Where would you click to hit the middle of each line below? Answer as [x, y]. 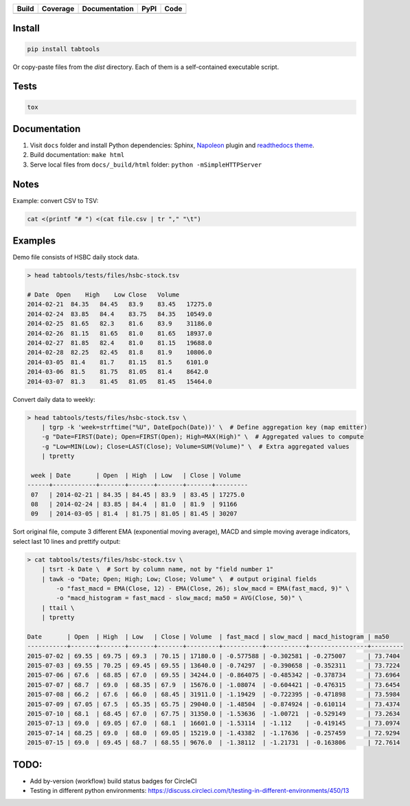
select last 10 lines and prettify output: [67, 541]
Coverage [58, 9]
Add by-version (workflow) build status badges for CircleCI [113, 781]
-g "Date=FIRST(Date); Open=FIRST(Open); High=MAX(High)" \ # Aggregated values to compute [203, 437]
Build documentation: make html [77, 155]
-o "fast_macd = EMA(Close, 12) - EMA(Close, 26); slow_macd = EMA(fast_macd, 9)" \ [203, 588]
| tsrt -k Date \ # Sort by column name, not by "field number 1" [158, 569]
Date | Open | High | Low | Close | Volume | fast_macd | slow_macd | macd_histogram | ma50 [208, 636]
